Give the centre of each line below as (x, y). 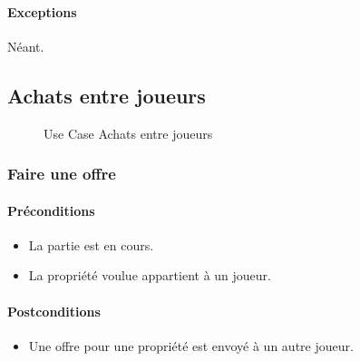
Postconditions (54, 311)
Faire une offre (62, 174)
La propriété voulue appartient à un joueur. (150, 275)
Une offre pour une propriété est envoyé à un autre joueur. (191, 345)
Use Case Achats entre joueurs (128, 133)
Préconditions (51, 210)
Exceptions (42, 11)
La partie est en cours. (91, 244)
